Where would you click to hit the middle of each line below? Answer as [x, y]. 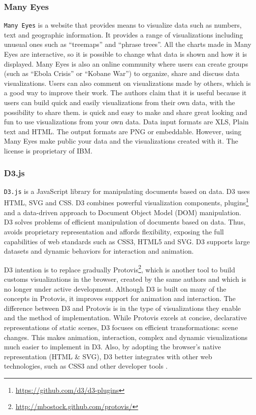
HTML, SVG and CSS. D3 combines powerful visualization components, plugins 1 [127, 202]
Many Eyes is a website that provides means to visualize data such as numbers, [123, 25]
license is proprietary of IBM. [48, 151]
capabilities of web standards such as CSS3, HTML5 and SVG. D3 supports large [127, 241]
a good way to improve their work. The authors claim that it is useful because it [125, 93]
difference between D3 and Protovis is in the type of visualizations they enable [123, 308]
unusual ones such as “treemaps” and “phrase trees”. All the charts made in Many [128, 44]
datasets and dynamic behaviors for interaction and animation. [99, 251]
